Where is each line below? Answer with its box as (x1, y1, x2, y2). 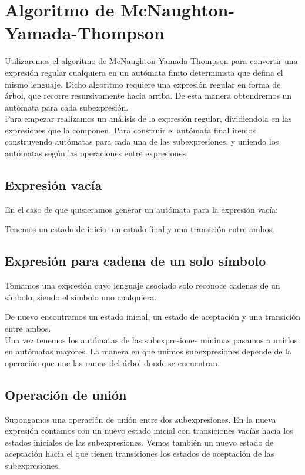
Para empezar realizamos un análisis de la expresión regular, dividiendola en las (5, 112, 292, 125)
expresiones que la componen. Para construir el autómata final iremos (5, 123, 256, 136)
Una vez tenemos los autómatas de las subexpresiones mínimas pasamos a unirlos (5, 333, 298, 346)
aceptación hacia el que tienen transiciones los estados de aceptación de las (5, 447, 274, 460)
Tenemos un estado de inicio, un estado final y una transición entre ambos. (5, 223, 274, 235)
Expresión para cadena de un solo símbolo (5, 252, 266, 270)
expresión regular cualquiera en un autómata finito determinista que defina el (5, 66, 283, 78)
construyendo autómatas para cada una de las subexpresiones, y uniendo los (5, 135, 279, 148)
